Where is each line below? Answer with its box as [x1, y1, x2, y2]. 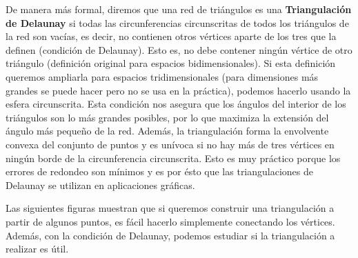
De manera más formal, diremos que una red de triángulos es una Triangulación [6, 2, 352, 16]
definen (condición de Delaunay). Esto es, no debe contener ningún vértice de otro [6, 42, 352, 57]
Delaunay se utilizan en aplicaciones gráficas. [6, 177, 195, 192]
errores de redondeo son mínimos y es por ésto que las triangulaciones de [6, 164, 314, 179]
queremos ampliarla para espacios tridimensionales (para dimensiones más [6, 69, 319, 83]
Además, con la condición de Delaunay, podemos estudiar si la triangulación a [6, 228, 335, 242]
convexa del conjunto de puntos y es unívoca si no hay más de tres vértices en [6, 137, 335, 151]
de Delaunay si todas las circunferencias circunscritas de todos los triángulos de [6, 15, 349, 30]
